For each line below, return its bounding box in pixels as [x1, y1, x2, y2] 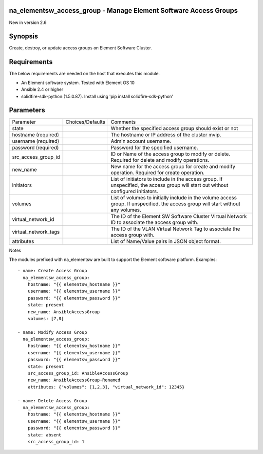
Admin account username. [110, 138, 171, 145]
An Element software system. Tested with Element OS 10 [21, 80, 135, 86]
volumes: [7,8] [27, 316, 64, 321]
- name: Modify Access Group [18, 329, 87, 335]
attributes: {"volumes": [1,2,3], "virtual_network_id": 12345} [27, 384, 185, 389]
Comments [110, 119, 136, 126]
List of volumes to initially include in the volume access [110, 195, 237, 201]
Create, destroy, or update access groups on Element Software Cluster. [9, 45, 152, 51]
